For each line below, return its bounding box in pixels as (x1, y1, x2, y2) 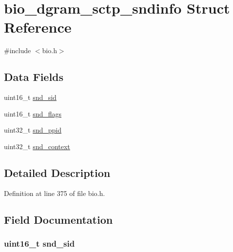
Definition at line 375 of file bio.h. (4, 188, 105, 198)
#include (4, 45, 31, 56)
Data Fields (4, 69, 64, 84)
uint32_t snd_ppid (4, 125, 61, 135)
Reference (4, 17, 72, 37)
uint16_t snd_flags (4, 108, 62, 118)
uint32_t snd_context (4, 141, 70, 151)
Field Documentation (4, 212, 113, 227)
